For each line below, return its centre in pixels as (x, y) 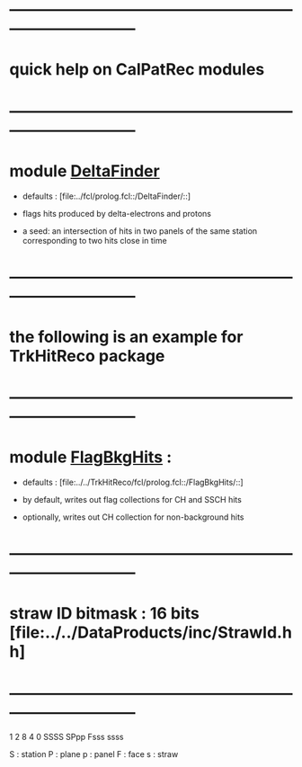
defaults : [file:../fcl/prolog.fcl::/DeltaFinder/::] (107, 196)
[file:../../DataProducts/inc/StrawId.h (151, 633)
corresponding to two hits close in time (95, 240)
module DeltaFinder (84, 171)
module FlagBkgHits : (91, 457)
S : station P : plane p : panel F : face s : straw (94, 754)
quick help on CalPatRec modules (137, 70)
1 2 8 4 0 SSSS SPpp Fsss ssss (67, 737)
